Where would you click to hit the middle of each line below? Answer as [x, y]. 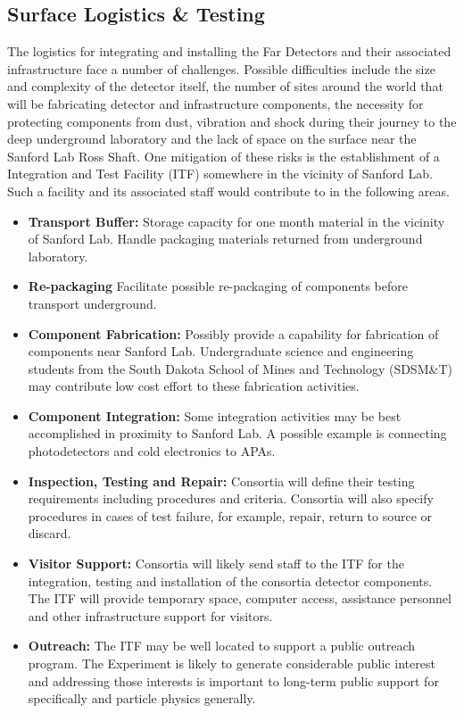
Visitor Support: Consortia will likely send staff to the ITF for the [216, 564]
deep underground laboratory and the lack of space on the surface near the [212, 139]
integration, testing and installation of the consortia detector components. [230, 580]
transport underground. [92, 303]
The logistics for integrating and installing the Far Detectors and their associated [229, 51]
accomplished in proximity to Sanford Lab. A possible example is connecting [237, 433]
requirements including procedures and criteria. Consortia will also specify [231, 498]
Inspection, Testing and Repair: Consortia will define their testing [221, 481]
